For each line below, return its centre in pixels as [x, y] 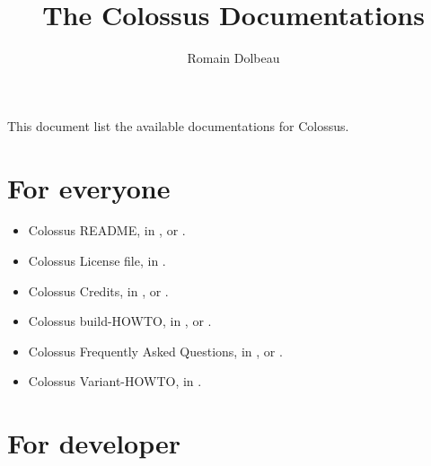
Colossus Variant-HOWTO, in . [115, 381]
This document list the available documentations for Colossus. [178, 125]
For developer [94, 443]
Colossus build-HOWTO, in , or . [120, 321]
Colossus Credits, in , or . [98, 290]
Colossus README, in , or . [107, 230]
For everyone [89, 187]
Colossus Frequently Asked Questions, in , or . [155, 351]
